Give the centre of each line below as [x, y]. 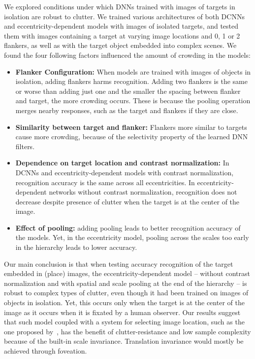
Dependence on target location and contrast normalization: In [122, 163]
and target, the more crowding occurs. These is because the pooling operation [133, 100]
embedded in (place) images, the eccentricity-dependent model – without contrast [127, 273]
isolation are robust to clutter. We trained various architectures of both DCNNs [124, 16]
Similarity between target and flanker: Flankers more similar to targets [131, 127]
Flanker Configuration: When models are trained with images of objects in [133, 71]
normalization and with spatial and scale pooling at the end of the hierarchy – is [126, 283]
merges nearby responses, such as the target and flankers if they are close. [127, 110]
